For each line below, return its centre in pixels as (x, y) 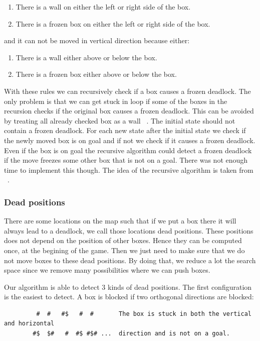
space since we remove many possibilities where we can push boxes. (107, 270)
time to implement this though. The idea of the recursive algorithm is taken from (129, 169)
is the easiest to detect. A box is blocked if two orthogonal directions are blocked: (129, 297)
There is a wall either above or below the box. (86, 57)
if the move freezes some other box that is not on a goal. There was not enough (126, 160)
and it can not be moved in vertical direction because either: (97, 40)
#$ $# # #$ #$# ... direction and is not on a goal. (132, 334)
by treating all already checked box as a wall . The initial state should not (120, 120)
